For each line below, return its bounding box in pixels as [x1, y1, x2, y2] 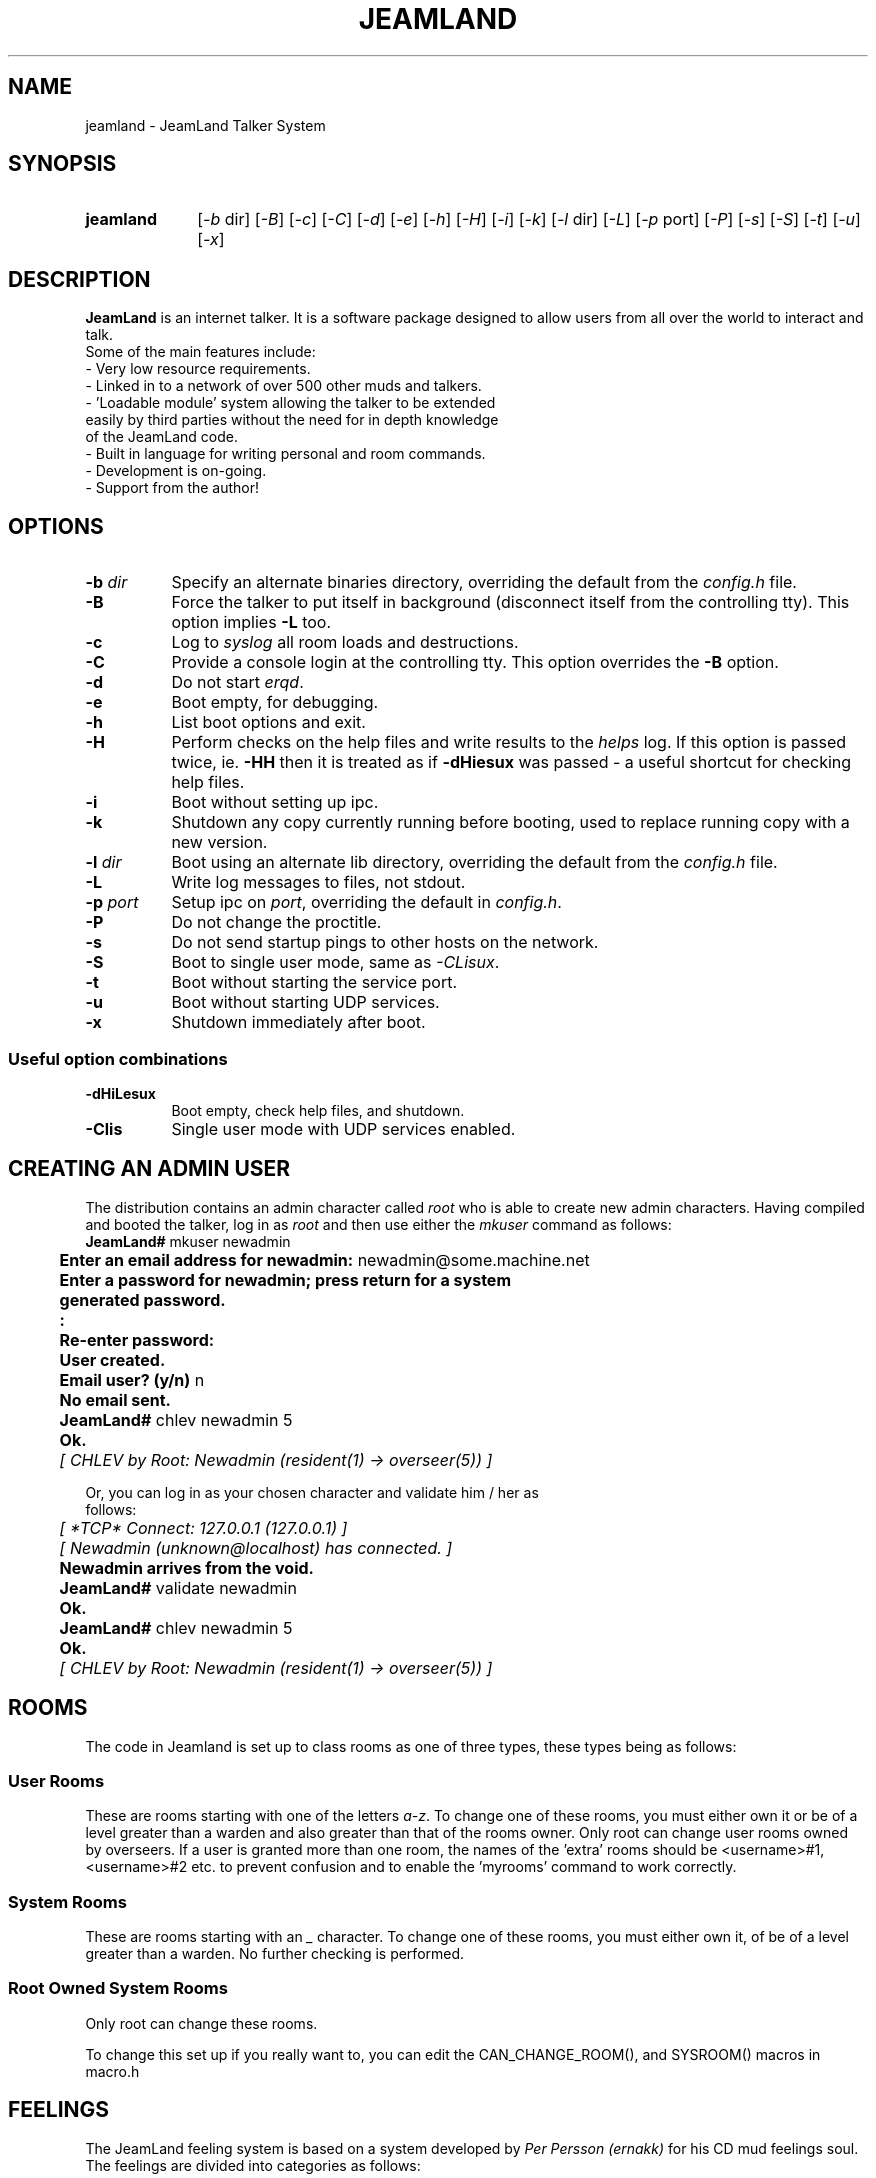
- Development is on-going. [85, 462, 267, 480]
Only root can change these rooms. [85, 2014, 318, 2032]
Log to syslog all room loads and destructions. [171, 632, 519, 653]
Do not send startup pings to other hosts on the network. [171, 932, 599, 953]
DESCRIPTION [8, 266, 151, 292]
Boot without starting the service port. [171, 972, 458, 993]
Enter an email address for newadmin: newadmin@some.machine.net [59, 1249, 590, 1270]
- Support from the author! [85, 479, 260, 497]
